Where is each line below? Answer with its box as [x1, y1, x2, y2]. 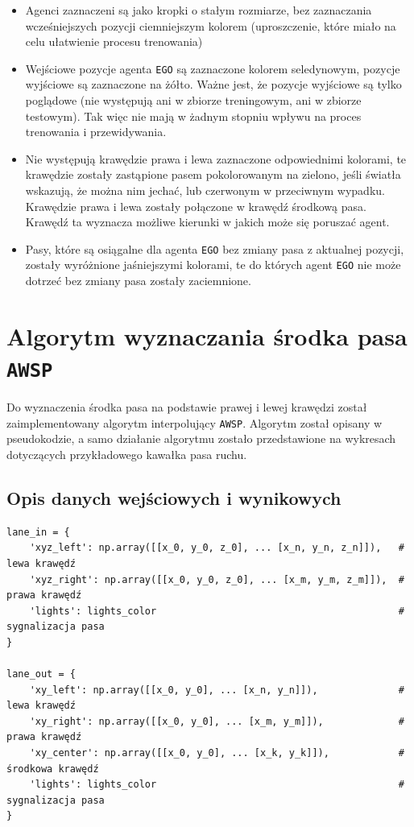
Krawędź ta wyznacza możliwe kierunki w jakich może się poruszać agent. [25, 213, 390, 230]
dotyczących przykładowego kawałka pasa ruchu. [6, 445, 247, 462]
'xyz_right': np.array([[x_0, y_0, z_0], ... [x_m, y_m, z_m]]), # [29, 573, 404, 585]
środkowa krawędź [6, 763, 99, 775]
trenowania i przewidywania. [25, 123, 167, 140]
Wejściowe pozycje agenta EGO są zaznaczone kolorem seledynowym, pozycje [25, 60, 400, 76]
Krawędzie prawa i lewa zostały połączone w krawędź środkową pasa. [25, 197, 366, 214]
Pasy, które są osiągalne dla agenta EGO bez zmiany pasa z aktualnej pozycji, [25, 240, 404, 257]
